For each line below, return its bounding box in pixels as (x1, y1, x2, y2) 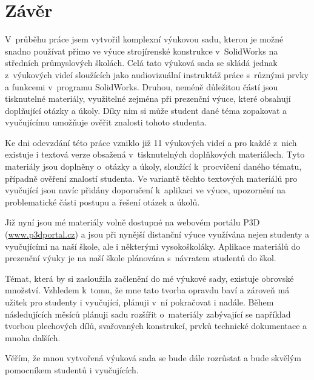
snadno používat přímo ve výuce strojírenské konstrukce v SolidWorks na (5, 44, 278, 57)
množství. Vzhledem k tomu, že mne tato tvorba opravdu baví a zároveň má (5, 284, 290, 296)
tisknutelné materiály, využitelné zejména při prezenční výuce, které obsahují (5, 92, 291, 105)
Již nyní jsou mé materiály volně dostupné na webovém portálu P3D (5, 216, 260, 228)
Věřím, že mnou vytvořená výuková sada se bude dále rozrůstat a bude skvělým (5, 352, 301, 364)
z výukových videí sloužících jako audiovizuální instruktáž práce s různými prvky (5, 68, 309, 81)
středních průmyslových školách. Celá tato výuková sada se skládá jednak (5, 56, 278, 69)
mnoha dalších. (5, 331, 61, 344)
